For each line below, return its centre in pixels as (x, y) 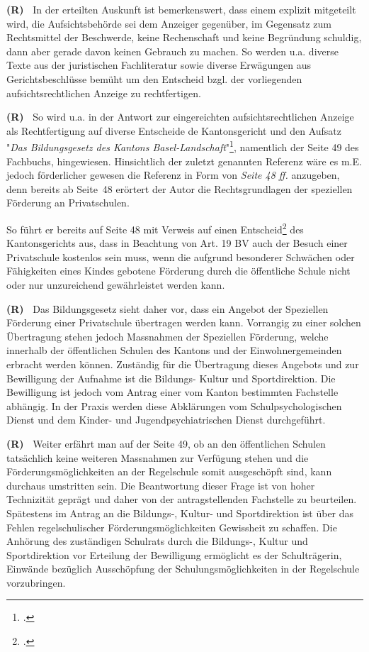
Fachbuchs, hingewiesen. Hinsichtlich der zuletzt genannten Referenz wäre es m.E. (184, 161)
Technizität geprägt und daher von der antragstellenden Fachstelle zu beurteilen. (182, 499)
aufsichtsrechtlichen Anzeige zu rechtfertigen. (104, 93)
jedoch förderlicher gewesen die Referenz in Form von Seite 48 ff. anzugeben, (173, 175)
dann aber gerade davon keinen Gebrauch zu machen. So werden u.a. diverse (172, 51)
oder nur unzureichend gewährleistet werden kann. (116, 284)
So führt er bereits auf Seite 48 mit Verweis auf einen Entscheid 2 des (155, 228)
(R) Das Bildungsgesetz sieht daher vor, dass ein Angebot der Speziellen (168, 308)
